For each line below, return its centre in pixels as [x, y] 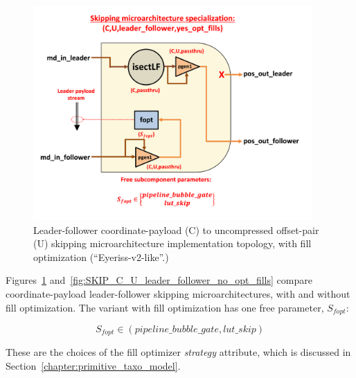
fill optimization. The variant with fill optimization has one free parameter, [165, 307]
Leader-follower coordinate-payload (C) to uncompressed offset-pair [176, 229]
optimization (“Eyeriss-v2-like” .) [101, 256]
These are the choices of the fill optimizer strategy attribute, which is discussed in [178, 352]
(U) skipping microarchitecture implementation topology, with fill [172, 243]
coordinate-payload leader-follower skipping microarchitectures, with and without [178, 293]
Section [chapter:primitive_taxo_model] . [93, 366]
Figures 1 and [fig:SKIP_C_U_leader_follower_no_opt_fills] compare [159, 280]
